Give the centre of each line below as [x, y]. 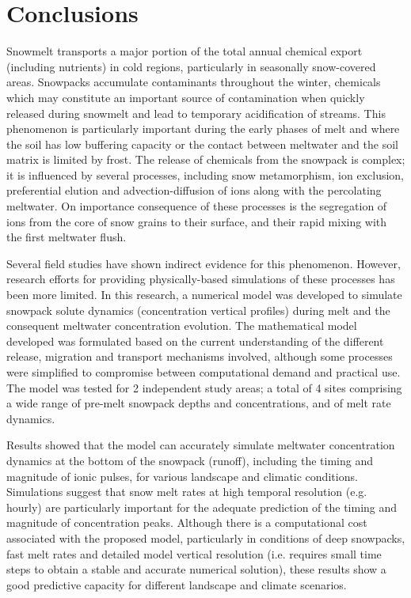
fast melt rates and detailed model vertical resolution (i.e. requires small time [194, 553]
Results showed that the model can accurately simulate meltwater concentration [201, 445]
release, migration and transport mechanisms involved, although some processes [200, 356]
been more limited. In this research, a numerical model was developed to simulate [204, 295]
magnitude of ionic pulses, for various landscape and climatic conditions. [182, 476]
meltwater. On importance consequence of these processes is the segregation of [197, 206]
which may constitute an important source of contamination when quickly [186, 97]
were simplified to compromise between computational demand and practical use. [204, 372]
